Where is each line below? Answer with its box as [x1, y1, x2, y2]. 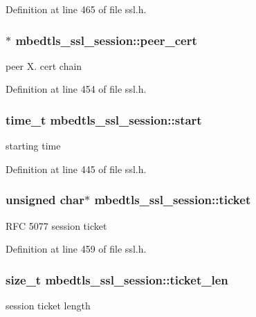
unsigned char [6, 191, 84, 208]
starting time [6, 138, 61, 153]
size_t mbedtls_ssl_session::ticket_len [6, 271, 228, 288]
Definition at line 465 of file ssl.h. [6, 2, 147, 16]
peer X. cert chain [6, 58, 82, 73]
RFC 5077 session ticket [6, 218, 107, 233]
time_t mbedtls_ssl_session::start [6, 111, 202, 128]
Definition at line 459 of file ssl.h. [6, 242, 147, 256]
